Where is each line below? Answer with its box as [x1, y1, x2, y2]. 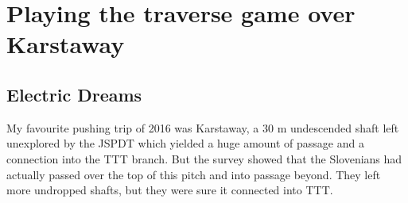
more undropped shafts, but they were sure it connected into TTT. [6, 182, 333, 198]
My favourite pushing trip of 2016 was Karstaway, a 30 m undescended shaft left [6, 119, 399, 136]
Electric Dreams [6, 82, 142, 106]
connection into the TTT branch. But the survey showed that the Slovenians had [6, 150, 402, 167]
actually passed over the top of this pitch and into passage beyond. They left [6, 166, 381, 182]
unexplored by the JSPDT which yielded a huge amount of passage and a [6, 135, 364, 151]
